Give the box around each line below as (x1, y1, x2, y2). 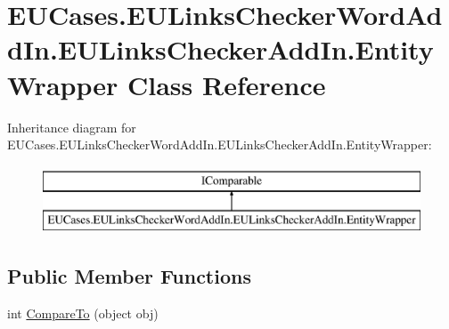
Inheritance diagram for (7, 117, 136, 136)
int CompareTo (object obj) (7, 304, 159, 323)
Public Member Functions (7, 262, 251, 290)
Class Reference (127, 66, 326, 102)
